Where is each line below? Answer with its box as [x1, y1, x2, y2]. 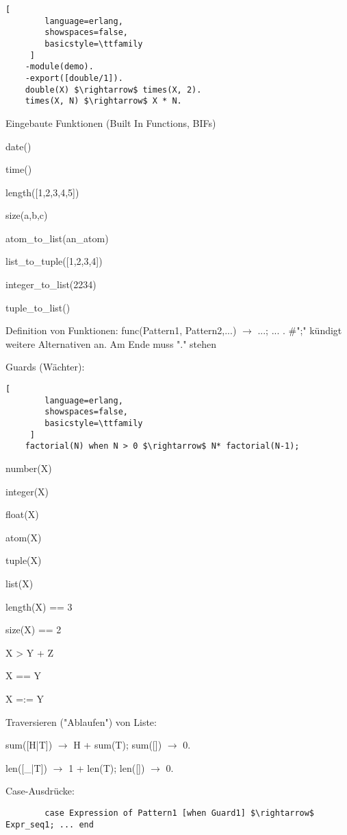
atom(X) [5, 530, 42, 544]
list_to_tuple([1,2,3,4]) [5, 254, 103, 268]
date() [5, 139, 31, 153]
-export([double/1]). [25, 73, 123, 83]
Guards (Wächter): [5, 360, 85, 374]
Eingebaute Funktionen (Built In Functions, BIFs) [5, 115, 216, 130]
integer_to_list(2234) [5, 277, 97, 292]
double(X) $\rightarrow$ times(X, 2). [25, 84, 202, 95]
